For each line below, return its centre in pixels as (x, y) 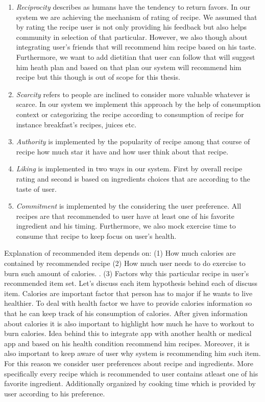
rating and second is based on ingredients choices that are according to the (133, 178)
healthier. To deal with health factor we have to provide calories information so (128, 303)
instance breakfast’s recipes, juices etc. (76, 124)
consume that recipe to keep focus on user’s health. (96, 236)
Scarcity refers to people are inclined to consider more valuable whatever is (133, 94)
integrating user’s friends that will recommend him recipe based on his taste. (136, 47)
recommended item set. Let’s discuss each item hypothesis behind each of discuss (131, 283)
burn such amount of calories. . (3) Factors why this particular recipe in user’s (127, 273)
